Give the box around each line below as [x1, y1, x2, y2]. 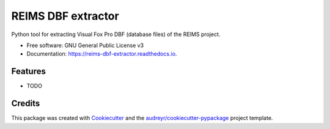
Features [11, 66, 46, 76]
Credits [11, 98, 40, 109]
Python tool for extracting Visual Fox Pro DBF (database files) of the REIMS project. [11, 31, 221, 38]
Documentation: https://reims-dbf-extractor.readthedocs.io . [26, 50, 177, 57]
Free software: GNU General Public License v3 [26, 42, 144, 49]
